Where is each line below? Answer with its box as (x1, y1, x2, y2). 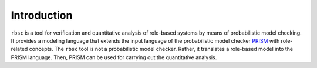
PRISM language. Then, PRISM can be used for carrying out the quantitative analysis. (11, 53, 217, 61)
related (11, 46, 28, 53)
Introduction (11, 9, 73, 22)
